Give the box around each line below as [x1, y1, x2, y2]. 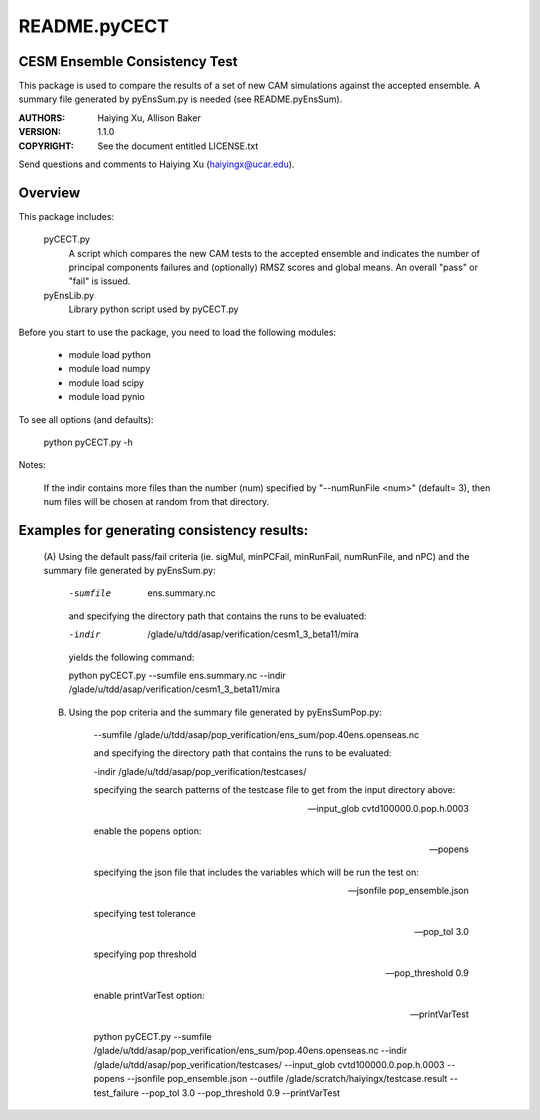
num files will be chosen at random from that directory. [43, 496, 270, 508]
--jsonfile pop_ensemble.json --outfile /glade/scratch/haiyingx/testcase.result [126, 1073, 448, 1085]
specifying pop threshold [93, 948, 197, 960]
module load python [68, 349, 152, 361]
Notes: [18, 459, 46, 471]
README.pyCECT [18, 15, 170, 37]
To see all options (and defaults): [18, 413, 154, 425]
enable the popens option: [93, 825, 202, 837]
